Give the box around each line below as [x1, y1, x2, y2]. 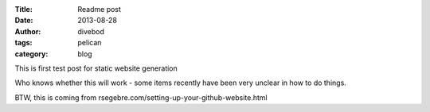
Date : [14, 16, 33, 25]
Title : [14, 5, 33, 14]
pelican [77, 38, 102, 48]
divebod [77, 26, 105, 36]
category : [14, 48, 49, 59]
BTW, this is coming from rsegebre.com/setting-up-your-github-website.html [14, 92, 268, 102]
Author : [14, 26, 41, 36]
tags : [14, 38, 33, 48]
